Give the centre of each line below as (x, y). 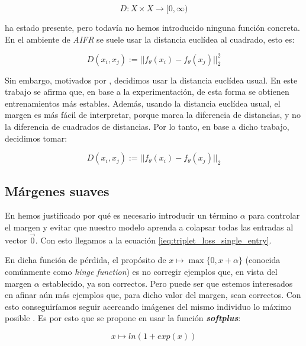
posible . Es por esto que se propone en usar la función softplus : (123, 318)
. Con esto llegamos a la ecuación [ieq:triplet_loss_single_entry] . (153, 240)
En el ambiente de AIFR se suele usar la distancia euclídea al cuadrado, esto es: (150, 39)
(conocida (263, 260)
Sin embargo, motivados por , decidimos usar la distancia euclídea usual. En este (151, 80)
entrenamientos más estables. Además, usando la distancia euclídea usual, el (143, 103)
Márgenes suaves (57, 190)
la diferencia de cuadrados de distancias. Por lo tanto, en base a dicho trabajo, (147, 126)
